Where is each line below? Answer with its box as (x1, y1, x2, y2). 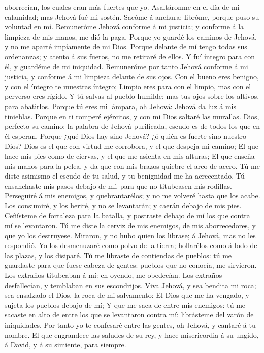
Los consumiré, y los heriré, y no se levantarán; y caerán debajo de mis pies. (5, 200, 242, 210)
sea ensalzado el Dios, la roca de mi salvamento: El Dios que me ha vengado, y (5, 290, 249, 300)
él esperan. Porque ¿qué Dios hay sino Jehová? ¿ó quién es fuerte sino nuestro (5, 130, 246, 141)
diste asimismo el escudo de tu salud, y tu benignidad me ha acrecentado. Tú (5, 170, 245, 181)
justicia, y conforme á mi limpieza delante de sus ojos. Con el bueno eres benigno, (5, 71, 259, 82)
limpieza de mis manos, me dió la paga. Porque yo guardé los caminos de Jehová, (5, 31, 257, 42)
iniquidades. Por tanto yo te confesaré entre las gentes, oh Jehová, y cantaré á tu (5, 320, 256, 330)
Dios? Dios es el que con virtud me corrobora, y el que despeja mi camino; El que (5, 140, 258, 151)
